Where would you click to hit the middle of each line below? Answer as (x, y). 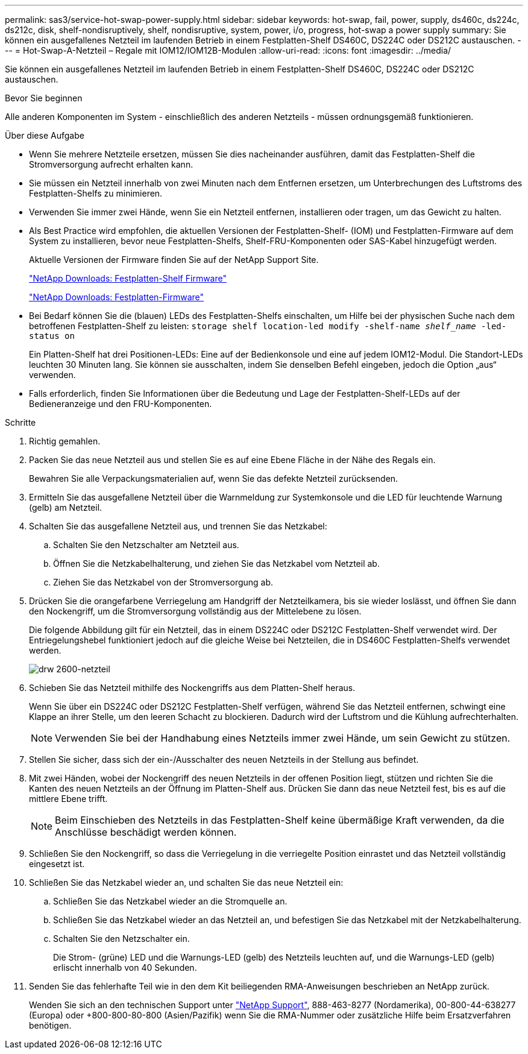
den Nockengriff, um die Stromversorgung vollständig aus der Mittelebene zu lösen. (195, 611)
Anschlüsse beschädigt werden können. (146, 832)
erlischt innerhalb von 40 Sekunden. (125, 967)
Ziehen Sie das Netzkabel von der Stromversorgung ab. (163, 582)
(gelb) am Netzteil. (66, 507)
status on (52, 336)
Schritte (20, 422)
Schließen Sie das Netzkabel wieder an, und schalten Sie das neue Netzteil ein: (186, 882)
